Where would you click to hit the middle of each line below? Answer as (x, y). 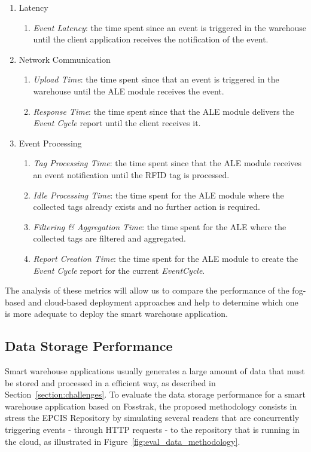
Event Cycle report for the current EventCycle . (119, 270)
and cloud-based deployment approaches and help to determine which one (163, 302)
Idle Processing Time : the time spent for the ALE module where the (158, 195)
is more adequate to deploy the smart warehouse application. (116, 314)
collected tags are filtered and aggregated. (109, 238)
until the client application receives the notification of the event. (151, 39)
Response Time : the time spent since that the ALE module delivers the (164, 111)
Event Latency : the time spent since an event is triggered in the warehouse (170, 27)
